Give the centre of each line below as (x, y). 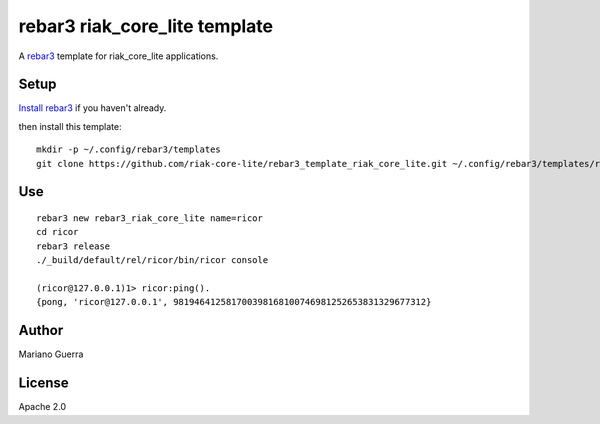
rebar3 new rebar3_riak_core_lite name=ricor (150, 218)
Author (41, 330)
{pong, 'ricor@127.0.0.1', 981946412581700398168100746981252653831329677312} (234, 302)
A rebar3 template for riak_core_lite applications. (118, 56)
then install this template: (70, 126)
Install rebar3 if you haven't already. (92, 108)
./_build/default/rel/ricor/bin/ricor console (152, 260)
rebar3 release (73, 246)
